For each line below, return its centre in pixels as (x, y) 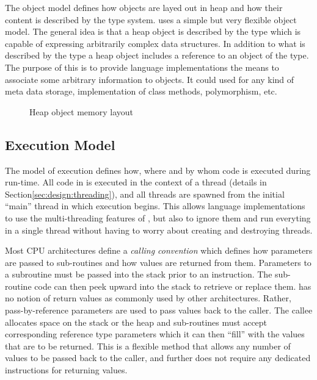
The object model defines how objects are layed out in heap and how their (144, 7)
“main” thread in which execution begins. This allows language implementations (155, 206)
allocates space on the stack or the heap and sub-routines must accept (136, 322)
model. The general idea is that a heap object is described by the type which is (153, 31)
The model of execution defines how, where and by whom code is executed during (158, 170)
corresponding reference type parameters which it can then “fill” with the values (155, 334)
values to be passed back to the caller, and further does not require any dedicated (158, 358)
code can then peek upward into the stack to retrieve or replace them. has (173, 286)
